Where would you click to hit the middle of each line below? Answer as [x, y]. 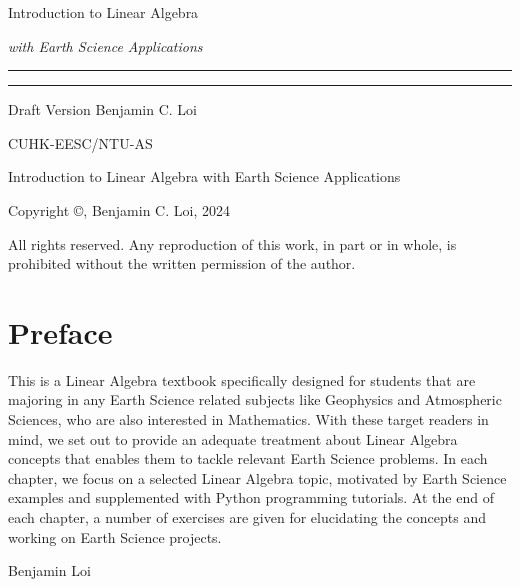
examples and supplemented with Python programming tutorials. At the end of [251, 497]
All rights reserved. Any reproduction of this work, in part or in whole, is [232, 243]
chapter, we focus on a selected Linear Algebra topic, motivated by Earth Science [257, 477]
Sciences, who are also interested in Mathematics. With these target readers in [248, 419]
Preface [60, 331]
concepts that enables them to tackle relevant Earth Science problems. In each [248, 458]
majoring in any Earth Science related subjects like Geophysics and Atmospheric [255, 399]
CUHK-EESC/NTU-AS [80, 142]
